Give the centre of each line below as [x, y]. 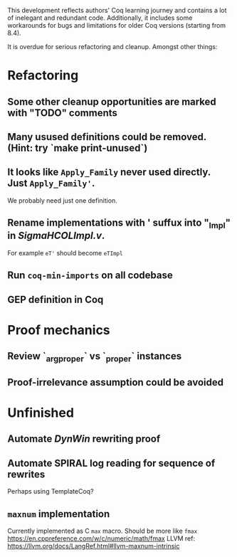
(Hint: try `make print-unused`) [78, 148]
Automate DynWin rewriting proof [84, 439]
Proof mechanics [59, 330]
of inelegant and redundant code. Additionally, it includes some [100, 18]
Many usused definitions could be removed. [107, 137]
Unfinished [41, 413]
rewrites [26, 474]
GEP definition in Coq [56, 299]
